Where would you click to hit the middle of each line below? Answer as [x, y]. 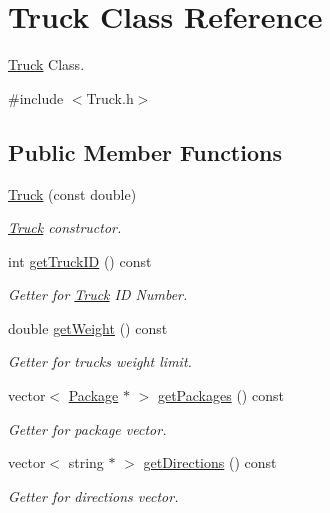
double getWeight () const [88, 327]
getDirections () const [210, 462]
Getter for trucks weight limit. [100, 361]
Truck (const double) [72, 193]
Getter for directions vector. [93, 495]
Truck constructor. [65, 227]
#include [36, 97]
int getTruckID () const [80, 260]
